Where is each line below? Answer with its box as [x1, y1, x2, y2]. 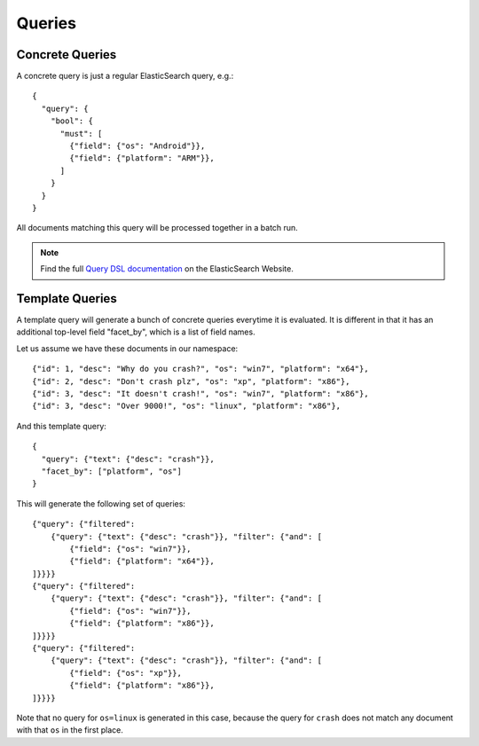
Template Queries [16, 291, 117, 306]
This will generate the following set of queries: [16, 498, 186, 509]
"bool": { [50, 116, 93, 126]
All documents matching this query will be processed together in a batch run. [16, 223, 299, 233]
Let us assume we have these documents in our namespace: [16, 342, 239, 354]
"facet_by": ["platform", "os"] [41, 466, 182, 476]
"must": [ [59, 129, 103, 138]
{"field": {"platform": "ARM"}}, [69, 153, 215, 163]
